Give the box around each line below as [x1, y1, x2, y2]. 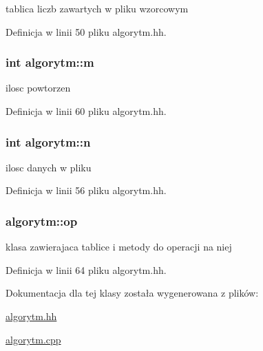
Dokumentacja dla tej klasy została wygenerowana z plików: [6, 286, 259, 300]
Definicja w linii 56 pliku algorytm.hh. [6, 183, 167, 198]
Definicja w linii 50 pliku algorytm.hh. [6, 24, 167, 39]
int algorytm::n [6, 133, 91, 150]
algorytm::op [6, 212, 78, 229]
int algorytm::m [6, 54, 94, 71]
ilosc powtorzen [6, 81, 71, 95]
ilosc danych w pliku [6, 160, 92, 174]
